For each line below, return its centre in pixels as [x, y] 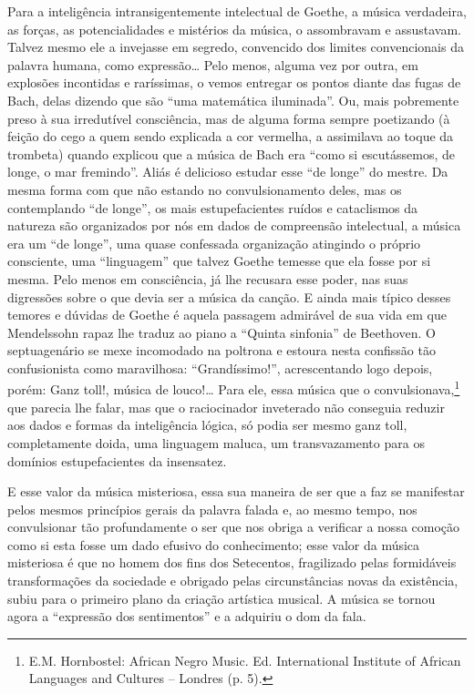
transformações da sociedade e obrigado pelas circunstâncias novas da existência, [233, 581]
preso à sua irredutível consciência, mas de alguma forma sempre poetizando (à [229, 118]
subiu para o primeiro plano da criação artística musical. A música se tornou [222, 598]
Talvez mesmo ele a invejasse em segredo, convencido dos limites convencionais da [236, 47]
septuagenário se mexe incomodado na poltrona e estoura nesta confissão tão [222, 350]
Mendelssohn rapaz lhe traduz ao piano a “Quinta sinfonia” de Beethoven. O [222, 332]
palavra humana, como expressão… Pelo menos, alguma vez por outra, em [213, 64]
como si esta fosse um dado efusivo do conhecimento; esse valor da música [214, 544]
